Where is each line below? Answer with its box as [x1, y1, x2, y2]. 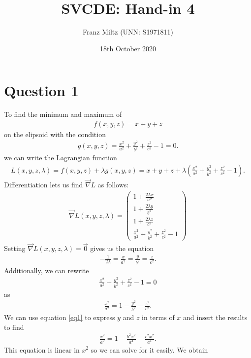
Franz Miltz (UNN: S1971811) [83, 27, 173, 37]
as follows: [97, 179, 129, 190]
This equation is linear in [4, 344, 80, 355]
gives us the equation [90, 243, 154, 253]
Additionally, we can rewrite [4, 265, 89, 276]
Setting [4, 243, 26, 253]
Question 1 [4, 80, 79, 101]
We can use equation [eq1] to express [4, 312, 115, 322]
